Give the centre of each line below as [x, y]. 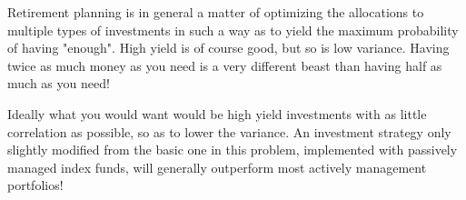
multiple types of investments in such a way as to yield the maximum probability [233, 30]
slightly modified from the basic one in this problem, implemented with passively [233, 150]
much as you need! [59, 83]
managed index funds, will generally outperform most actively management [217, 167]
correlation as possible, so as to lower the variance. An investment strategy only [229, 131]
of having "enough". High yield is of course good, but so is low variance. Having [228, 48]
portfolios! [35, 185]
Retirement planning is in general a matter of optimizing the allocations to [216, 12]
